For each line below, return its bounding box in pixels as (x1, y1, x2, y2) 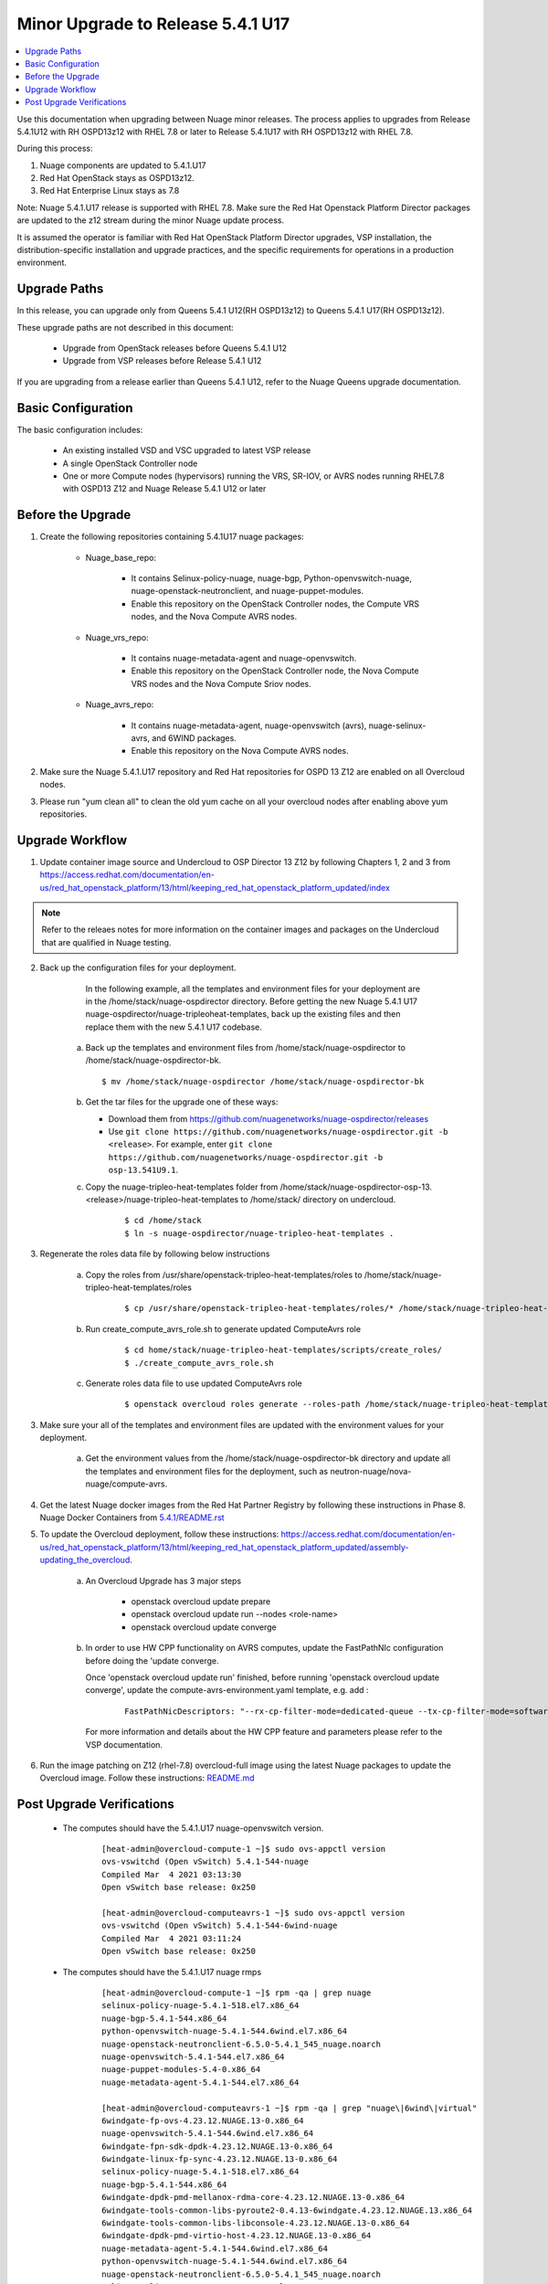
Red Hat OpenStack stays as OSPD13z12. (39, 173, 195, 184)
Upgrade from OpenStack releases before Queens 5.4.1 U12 (62, 343, 288, 354)
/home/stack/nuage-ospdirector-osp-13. (279, 1181, 433, 1192)
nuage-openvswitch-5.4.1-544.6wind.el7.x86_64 (101, 2129, 314, 2139)
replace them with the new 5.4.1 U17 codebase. (85, 1021, 262, 1032)
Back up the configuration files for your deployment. (39, 962, 237, 973)
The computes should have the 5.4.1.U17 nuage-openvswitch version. (62, 1823, 324, 1834)
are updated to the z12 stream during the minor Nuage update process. (16, 215, 285, 226)
